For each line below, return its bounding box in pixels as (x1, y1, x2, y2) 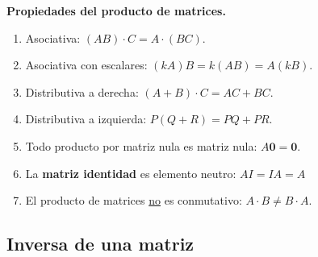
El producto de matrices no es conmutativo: (25, 192, 242, 209)
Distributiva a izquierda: (25, 110, 147, 127)
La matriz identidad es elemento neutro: (25, 164, 236, 181)
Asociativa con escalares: (25, 56, 148, 73)
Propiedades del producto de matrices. (6, 2, 226, 19)
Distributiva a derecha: (25, 83, 139, 100)
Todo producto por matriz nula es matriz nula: (25, 137, 257, 154)
